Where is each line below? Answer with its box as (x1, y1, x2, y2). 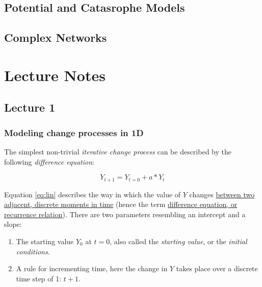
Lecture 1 (4, 99, 56, 115)
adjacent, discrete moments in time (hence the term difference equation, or (4, 199, 238, 210)
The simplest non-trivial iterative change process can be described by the (4, 146, 231, 156)
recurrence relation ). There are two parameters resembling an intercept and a (4, 208, 246, 219)
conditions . (16, 246, 50, 256)
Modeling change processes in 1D (4, 126, 144, 139)
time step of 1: (16, 273, 62, 283)
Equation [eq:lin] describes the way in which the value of (4, 189, 181, 199)
